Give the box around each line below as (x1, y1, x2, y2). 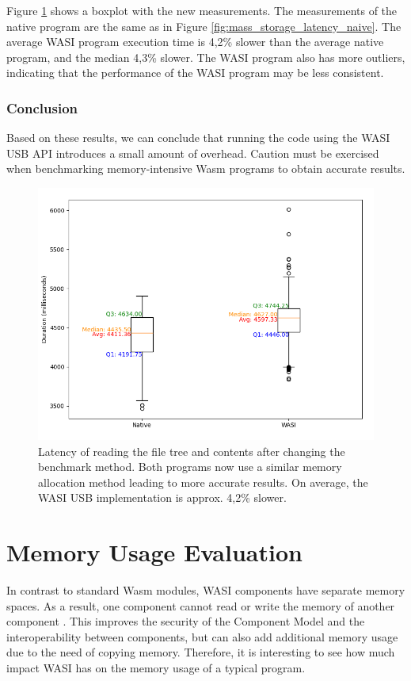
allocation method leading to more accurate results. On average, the (38, 473, 368, 490)
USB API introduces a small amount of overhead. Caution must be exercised (6, 144, 379, 161)
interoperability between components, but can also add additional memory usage (6, 628, 398, 645)
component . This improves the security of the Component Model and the (6, 613, 365, 629)
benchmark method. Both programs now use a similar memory (38, 458, 342, 475)
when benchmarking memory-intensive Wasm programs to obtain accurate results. (6, 160, 405, 177)
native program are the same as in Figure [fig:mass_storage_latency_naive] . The (6, 17, 401, 34)
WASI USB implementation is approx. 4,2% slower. (38, 489, 287, 506)
